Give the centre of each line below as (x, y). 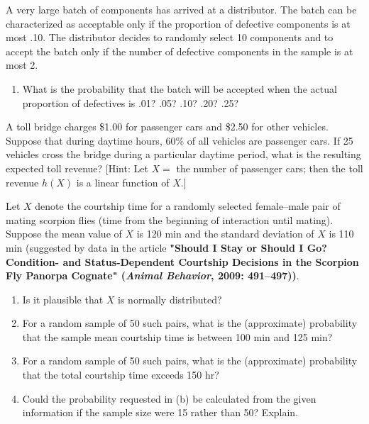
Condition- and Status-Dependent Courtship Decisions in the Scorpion (182, 261)
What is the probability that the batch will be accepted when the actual (180, 88)
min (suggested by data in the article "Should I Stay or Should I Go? (166, 247)
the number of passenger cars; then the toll (270, 168)
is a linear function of (123, 182)
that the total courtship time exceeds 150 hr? (121, 375)
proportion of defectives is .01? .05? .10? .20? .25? (131, 102)
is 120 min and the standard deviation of (225, 234)
